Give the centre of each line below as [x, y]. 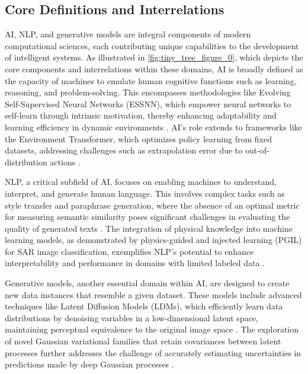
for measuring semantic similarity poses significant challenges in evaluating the [147, 217]
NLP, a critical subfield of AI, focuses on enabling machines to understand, [141, 182]
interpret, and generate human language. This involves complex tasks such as [145, 193]
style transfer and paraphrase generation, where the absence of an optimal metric [152, 205]
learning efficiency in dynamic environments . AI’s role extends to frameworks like [153, 127]
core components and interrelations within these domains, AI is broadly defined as [154, 68]
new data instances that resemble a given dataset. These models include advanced [153, 294]
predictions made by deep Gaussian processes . [89, 364]
